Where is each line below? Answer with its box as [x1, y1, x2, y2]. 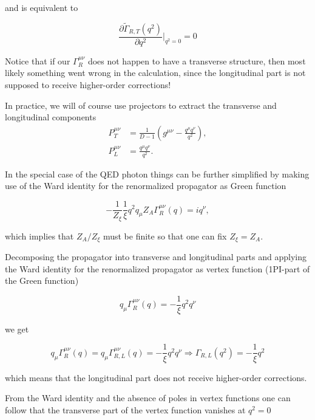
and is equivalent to [5, 1, 78, 13]
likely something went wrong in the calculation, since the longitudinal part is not [5, 66, 306, 79]
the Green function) [5, 274, 79, 287]
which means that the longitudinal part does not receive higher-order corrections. [5, 371, 307, 384]
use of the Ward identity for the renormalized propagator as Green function [5, 179, 286, 192]
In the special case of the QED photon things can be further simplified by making [5, 167, 310, 180]
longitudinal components [5, 111, 97, 123]
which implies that [5, 229, 74, 242]
